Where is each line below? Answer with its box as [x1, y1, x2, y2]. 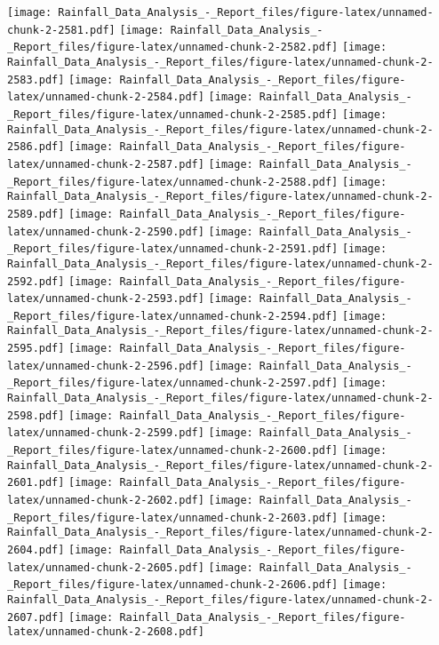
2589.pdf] [7, 207, 65, 220]
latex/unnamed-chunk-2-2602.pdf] [7, 494, 204, 507]
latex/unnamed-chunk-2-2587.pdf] [7, 157, 204, 171]
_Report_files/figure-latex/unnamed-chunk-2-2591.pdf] [7, 243, 339, 256]
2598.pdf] [7, 409, 65, 422]
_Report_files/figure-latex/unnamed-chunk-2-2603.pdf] [7, 511, 339, 524]
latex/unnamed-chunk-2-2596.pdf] [7, 359, 204, 372]
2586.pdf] [7, 140, 65, 154]
